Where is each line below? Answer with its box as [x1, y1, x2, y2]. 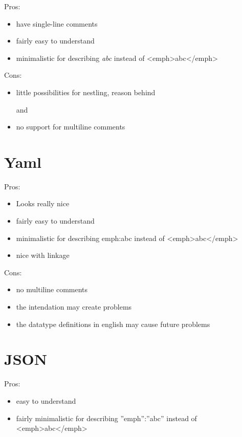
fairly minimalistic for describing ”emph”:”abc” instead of [16, 412, 197, 423]
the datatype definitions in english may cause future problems [16, 318, 210, 329]
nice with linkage [16, 250, 70, 260]
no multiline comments [16, 284, 88, 295]
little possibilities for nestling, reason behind [16, 86, 156, 97]
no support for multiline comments [16, 121, 125, 132]
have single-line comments [16, 18, 98, 29]
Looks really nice [16, 198, 70, 209]
